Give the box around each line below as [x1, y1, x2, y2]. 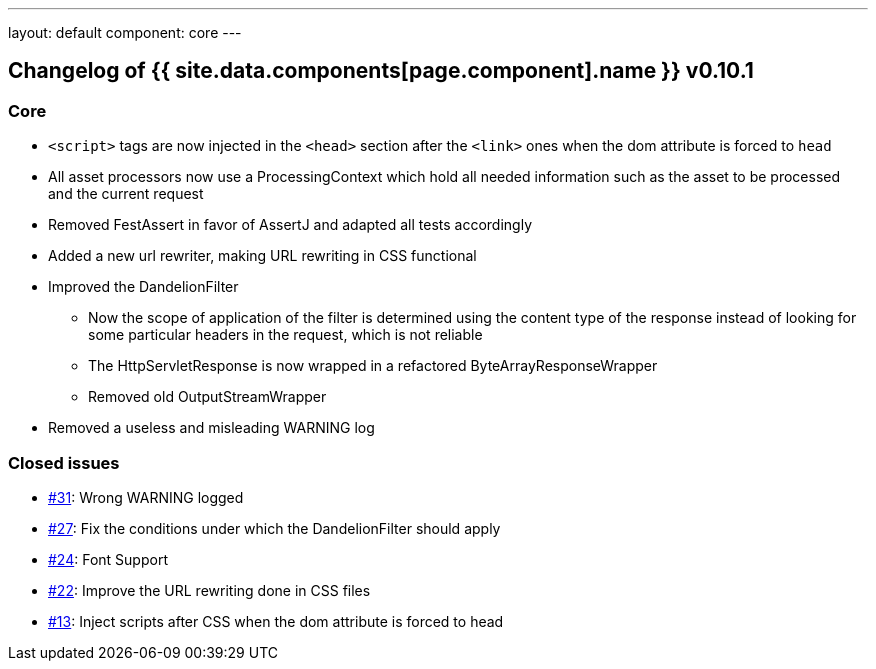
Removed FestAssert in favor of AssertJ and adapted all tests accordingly [48, 216, 533, 234]
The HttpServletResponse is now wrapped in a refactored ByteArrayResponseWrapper [88, 357, 658, 375]
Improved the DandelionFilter [48, 278, 239, 296]
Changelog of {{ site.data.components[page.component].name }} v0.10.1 [8, 58, 754, 84]
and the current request [48, 185, 204, 203]
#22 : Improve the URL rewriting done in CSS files [48, 581, 371, 599]
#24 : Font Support [48, 550, 168, 568]
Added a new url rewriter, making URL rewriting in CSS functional [48, 247, 477, 265]
